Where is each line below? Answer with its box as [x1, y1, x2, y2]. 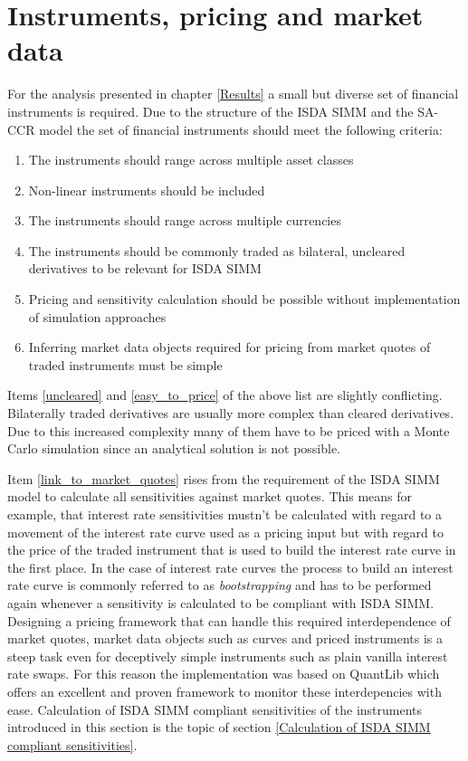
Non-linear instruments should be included [28, 180, 265, 199]
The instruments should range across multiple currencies [28, 211, 341, 230]
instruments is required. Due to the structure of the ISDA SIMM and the [7, 101, 414, 120]
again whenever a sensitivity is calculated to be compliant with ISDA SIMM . [7, 593, 435, 612]
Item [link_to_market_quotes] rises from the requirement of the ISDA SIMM [7, 469, 440, 488]
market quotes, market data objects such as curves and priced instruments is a [7, 629, 444, 648]
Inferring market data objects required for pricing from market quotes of [28, 338, 431, 357]
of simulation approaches [28, 307, 167, 326]
